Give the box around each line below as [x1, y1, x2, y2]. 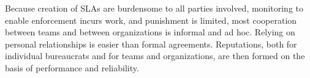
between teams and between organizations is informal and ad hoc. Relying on [5, 26, 295, 38]
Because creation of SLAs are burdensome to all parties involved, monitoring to [5, 2, 303, 14]
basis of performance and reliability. [5, 61, 139, 74]
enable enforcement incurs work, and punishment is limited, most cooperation [5, 13, 297, 26]
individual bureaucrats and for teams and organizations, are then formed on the [5, 49, 305, 62]
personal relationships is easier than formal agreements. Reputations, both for [5, 37, 297, 50]
